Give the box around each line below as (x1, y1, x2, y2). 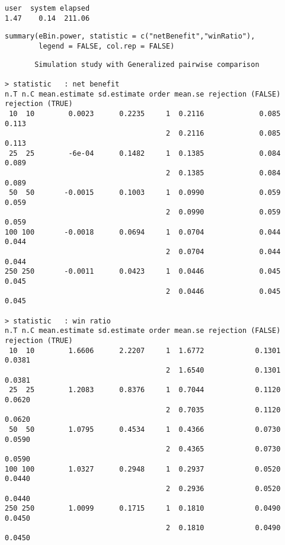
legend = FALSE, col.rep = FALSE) (39, 41, 175, 50)
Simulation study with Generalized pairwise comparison (34, 60, 260, 69)
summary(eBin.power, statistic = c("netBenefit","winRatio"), (5, 32, 255, 41)
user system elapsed (5, 4, 90, 12)
